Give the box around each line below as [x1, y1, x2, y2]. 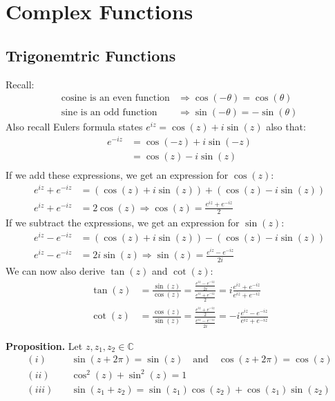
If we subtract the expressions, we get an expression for [6, 215, 240, 230]
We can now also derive [6, 263, 105, 277]
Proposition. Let [6, 338, 83, 353]
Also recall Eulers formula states [6, 119, 143, 134]
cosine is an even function [61, 93, 170, 104]
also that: [266, 119, 306, 134]
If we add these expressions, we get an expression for [6, 168, 229, 182]
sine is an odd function [61, 108, 157, 118]
